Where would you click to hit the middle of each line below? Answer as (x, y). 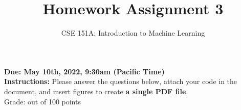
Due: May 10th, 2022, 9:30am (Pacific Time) (84, 71)
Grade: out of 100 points (42, 101)
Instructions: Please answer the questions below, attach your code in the (121, 81)
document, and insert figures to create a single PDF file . (96, 91)
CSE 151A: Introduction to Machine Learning (133, 33)
